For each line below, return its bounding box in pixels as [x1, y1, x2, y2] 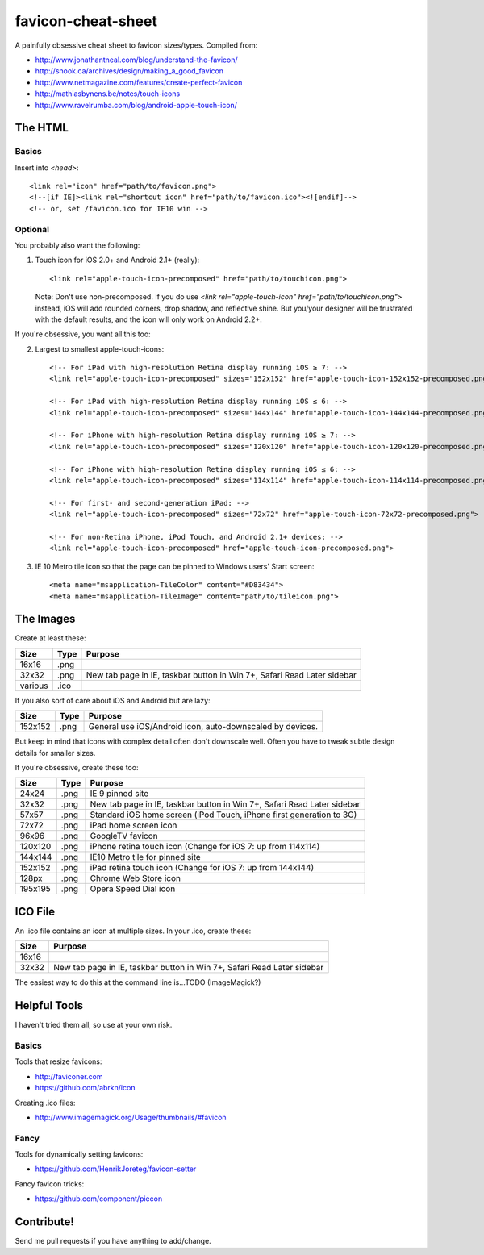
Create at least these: [15, 633, 86, 643]
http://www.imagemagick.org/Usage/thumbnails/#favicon [35, 1112, 227, 1122]
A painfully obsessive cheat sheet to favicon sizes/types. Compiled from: [15, 40, 258, 50]
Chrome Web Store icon [90, 873, 181, 884]
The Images [15, 612, 76, 626]
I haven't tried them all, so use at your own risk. [15, 1020, 173, 1030]
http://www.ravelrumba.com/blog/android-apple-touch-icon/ [35, 100, 238, 110]
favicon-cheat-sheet [15, 12, 157, 30]
